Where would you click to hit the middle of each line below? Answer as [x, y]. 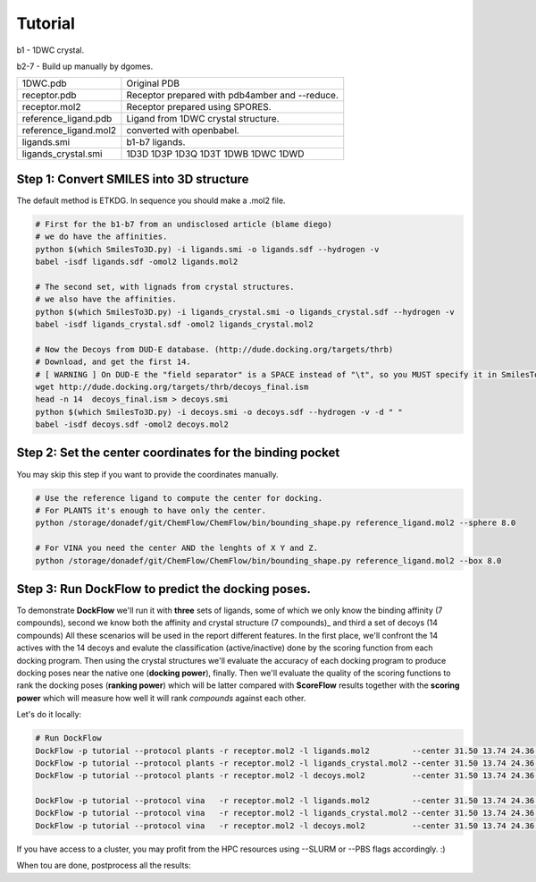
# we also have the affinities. [106, 299]
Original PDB [153, 83]
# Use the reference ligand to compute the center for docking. [179, 498]
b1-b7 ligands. [156, 142]
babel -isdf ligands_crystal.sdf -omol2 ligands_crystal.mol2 [174, 324]
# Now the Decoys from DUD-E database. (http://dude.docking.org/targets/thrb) [214, 349]
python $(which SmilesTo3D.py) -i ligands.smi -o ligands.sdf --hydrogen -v [207, 249]
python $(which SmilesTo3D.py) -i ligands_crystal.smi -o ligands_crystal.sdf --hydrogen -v [245, 312]
